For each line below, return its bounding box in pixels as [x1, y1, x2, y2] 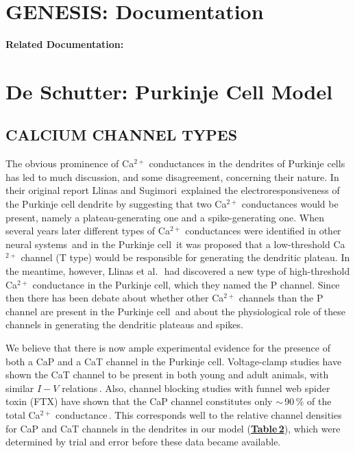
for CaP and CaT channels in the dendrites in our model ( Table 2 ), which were [5, 421, 341, 435]
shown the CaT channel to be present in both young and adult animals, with [5, 367, 329, 382]
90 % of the [284, 394, 332, 408]
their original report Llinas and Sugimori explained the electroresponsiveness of [5, 183, 340, 197]
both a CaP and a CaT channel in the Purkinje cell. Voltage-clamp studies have [5, 354, 342, 368]
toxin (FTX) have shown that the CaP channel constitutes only [5, 394, 273, 408]
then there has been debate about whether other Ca [5, 291, 224, 305]
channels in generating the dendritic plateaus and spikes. [5, 317, 243, 332]
